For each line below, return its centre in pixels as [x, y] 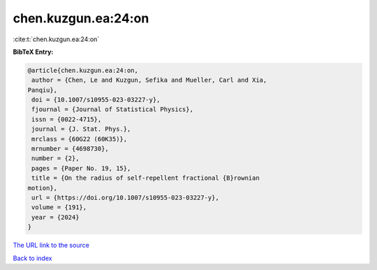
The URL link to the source [51, 246]
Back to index [32, 258]
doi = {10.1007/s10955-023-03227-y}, [96, 100]
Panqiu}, [43, 90]
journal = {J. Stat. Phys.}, [81, 129]
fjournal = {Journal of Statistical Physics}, [112, 109]
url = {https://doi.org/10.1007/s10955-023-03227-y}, [125, 198]
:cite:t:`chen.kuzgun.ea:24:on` [56, 39]
